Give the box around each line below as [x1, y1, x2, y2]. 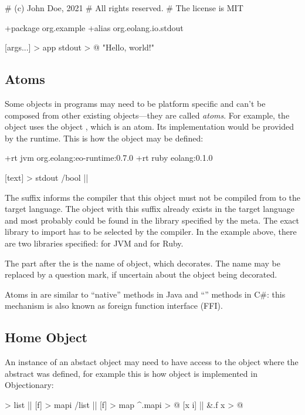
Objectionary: [5, 379, 54, 391]
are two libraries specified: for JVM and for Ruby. [5, 237, 184, 249]
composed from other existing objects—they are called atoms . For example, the [5, 109, 290, 121]
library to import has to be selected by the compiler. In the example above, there [5, 225, 297, 238]
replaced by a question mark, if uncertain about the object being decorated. [5, 268, 277, 281]
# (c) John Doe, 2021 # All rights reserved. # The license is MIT [5, 2, 243, 14]
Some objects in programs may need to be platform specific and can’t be [5, 97, 266, 109]
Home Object [5, 328, 87, 346]
